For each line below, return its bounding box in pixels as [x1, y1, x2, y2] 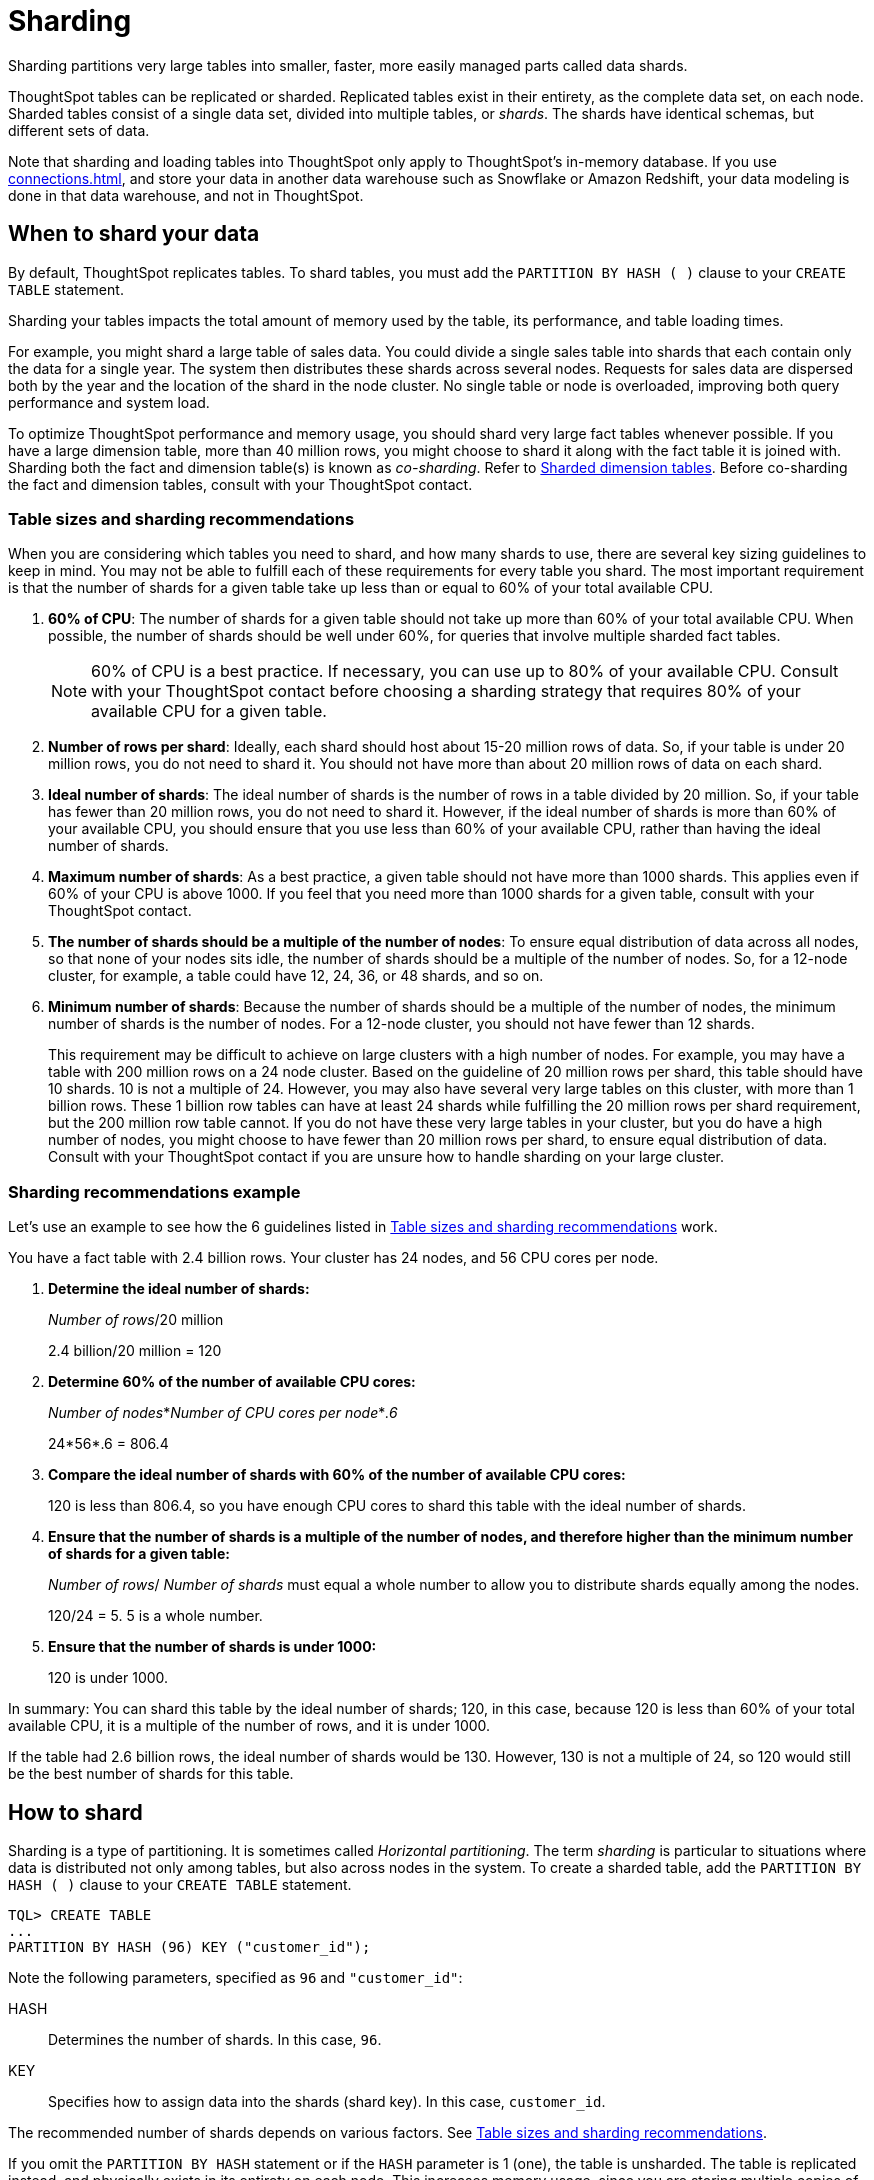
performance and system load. [8, 393, 210, 411]
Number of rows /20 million [48, 1311, 224, 1329]
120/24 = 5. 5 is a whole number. [48, 1607, 263, 1625]
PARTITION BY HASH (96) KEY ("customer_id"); [8, 1938, 371, 1955]
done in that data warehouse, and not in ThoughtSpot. [8, 186, 364, 204]
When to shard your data [8, 221, 260, 247]
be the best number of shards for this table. [8, 1765, 294, 1783]
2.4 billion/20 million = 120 [48, 1342, 222, 1360]
